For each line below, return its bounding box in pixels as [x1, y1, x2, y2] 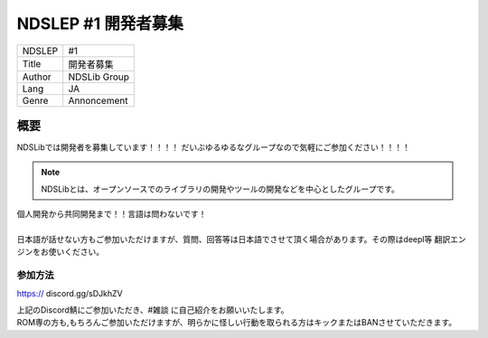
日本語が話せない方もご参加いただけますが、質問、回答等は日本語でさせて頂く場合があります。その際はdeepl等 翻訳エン [16, 234, 467, 245]
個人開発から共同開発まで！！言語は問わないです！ [16, 209, 207, 220]
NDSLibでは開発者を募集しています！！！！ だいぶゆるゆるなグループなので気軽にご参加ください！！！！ [16, 142, 410, 153]
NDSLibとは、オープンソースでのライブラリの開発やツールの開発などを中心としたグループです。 [41, 183, 399, 194]
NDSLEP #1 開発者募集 [16, 14, 184, 33]
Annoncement [68, 94, 128, 107]
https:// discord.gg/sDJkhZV [16, 287, 123, 298]
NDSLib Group [68, 70, 130, 83]
